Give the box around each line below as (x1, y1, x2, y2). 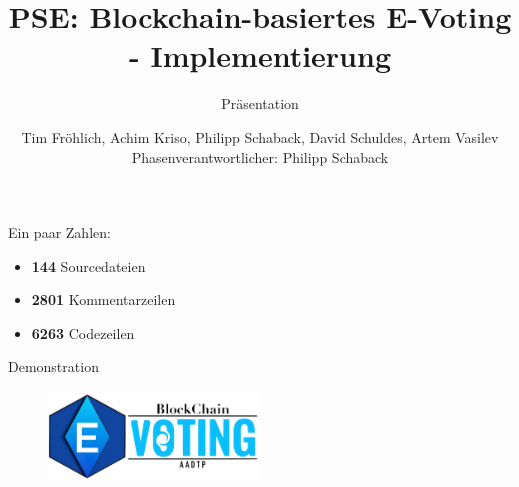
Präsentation (221, 93, 299, 114)
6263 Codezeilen (31, 322, 135, 343)
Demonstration (8, 356, 99, 377)
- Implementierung (129, 35, 391, 76)
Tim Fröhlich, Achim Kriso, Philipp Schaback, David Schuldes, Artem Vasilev (21, 126, 499, 147)
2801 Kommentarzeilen (31, 289, 176, 310)
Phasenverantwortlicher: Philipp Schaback (131, 146, 389, 167)
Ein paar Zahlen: (8, 222, 111, 243)
